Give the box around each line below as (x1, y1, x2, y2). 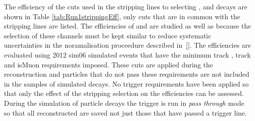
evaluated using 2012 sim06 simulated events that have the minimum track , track (4, 49, 251, 60)
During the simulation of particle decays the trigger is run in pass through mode (4, 97, 244, 108)
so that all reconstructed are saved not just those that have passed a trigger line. (4, 107, 247, 118)
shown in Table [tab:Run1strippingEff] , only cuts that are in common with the (4, 11, 240, 21)
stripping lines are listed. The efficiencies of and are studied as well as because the (4, 21, 251, 31)
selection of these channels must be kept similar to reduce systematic (4, 30, 211, 40)
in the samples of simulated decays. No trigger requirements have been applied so (4, 78, 249, 89)
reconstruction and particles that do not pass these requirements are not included (4, 69, 250, 79)
